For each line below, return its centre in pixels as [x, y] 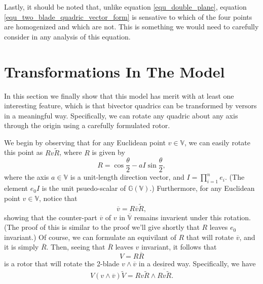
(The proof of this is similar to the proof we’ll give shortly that [102, 227]
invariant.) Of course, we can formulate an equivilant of [90, 237]
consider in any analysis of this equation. [67, 36]
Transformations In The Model [115, 71]
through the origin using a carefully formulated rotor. [87, 125]
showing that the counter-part [51, 217]
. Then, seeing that [76, 247]
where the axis [27, 177]
